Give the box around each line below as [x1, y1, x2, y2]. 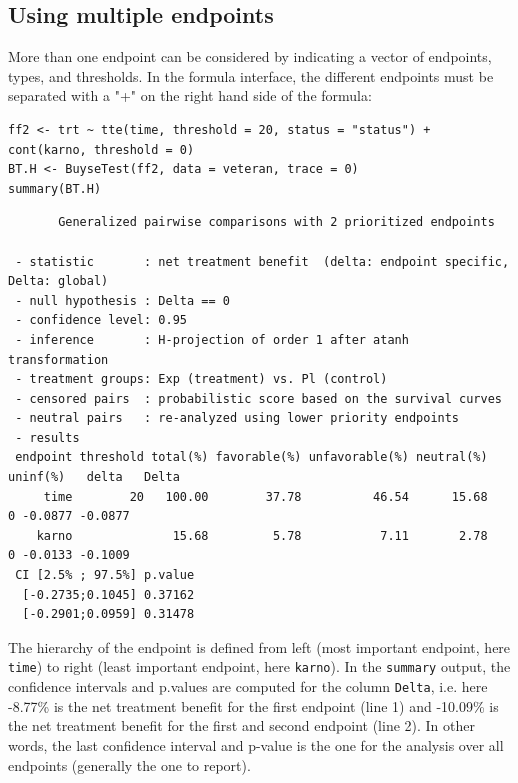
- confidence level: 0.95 [15, 313, 187, 328]
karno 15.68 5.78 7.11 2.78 [36, 528, 488, 543]
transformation [8, 352, 109, 367]
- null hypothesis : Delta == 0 [15, 293, 230, 308]
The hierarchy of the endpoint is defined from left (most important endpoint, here [8, 636, 511, 657]
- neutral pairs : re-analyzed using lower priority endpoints [15, 411, 460, 426]
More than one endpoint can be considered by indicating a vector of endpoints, [8, 46, 492, 67]
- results [15, 430, 80, 445]
